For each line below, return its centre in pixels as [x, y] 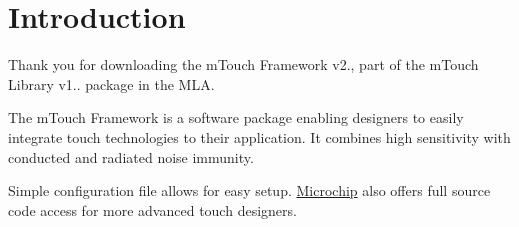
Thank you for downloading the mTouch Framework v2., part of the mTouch [243, 64]
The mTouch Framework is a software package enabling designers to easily [236, 117]
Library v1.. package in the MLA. [111, 83]
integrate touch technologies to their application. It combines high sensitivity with [259, 136]
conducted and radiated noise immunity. [131, 156]
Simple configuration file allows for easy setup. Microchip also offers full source [249, 190]
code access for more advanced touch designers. [152, 209]
